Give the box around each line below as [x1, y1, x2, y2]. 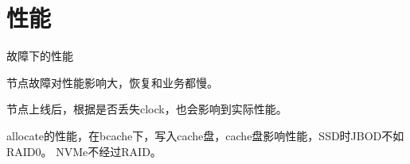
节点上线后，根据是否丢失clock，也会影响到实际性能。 [6, 101, 287, 117]
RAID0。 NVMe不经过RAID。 [6, 143, 162, 159]
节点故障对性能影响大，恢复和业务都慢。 [6, 74, 218, 90]
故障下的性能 [6, 48, 73, 64]
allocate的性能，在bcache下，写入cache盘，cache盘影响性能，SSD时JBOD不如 [6, 127, 404, 143]
